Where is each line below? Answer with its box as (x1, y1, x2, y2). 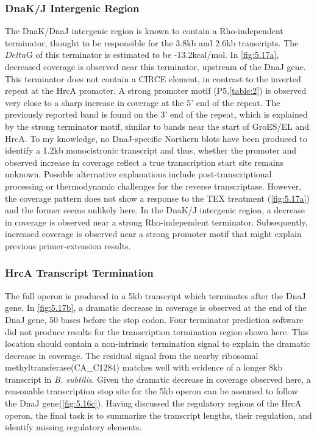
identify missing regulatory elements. (5, 421, 142, 433)
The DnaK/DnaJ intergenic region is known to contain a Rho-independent (5, 24, 283, 37)
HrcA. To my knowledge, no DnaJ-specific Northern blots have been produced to (5, 132, 307, 144)
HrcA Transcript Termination (5, 265, 154, 280)
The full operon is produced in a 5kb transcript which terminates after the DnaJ (5, 289, 306, 302)
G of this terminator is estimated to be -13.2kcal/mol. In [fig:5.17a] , (26, 48, 279, 61)
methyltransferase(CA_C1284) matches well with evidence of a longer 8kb (5, 361, 283, 374)
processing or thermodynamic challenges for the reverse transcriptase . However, (5, 179, 302, 192)
